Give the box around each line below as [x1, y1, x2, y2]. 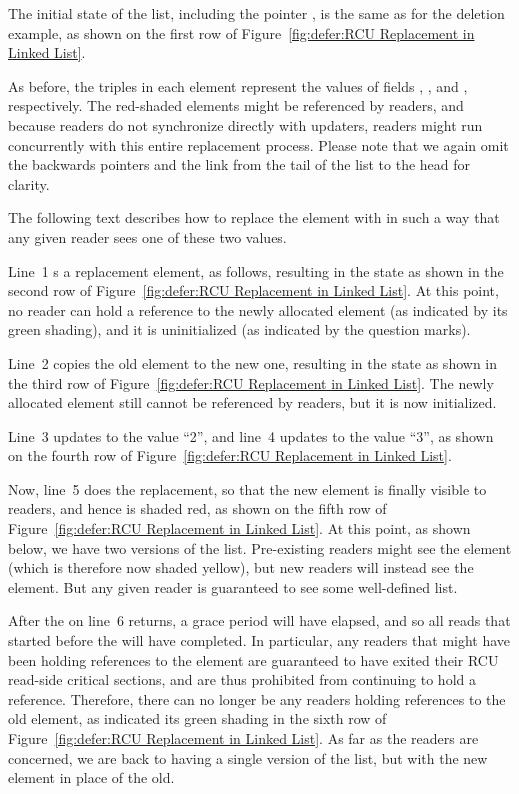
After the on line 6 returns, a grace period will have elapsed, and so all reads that [8, 610, 511, 631]
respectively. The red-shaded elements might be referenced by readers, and [8, 95, 464, 116]
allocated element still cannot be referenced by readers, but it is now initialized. [8, 392, 497, 413]
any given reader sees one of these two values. [8, 226, 287, 247]
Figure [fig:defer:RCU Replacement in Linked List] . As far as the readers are [8, 728, 479, 748]
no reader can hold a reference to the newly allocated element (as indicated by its [8, 299, 508, 320]
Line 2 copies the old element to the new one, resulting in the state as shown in [8, 352, 498, 373]
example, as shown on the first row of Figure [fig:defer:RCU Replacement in [8, 22, 475, 43]
